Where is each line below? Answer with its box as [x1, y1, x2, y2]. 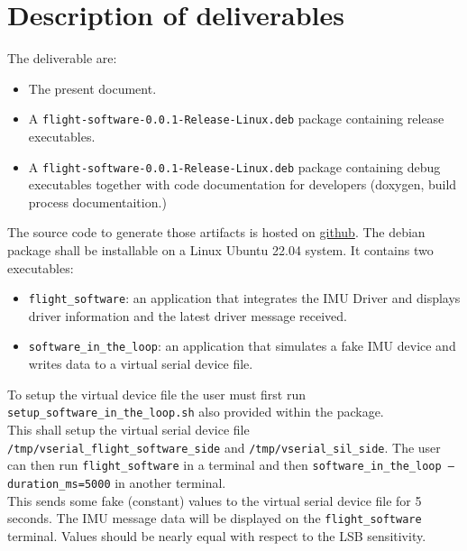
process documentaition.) [28, 192, 167, 211]
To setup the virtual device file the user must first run [7, 384, 307, 403]
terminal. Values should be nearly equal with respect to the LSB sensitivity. [7, 526, 426, 545]
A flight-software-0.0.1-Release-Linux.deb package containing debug [28, 157, 441, 176]
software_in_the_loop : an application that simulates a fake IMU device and [28, 336, 456, 355]
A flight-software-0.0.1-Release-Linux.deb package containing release [28, 109, 444, 128]
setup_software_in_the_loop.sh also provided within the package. [7, 402, 384, 421]
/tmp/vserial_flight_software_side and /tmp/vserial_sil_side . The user [7, 437, 441, 456]
